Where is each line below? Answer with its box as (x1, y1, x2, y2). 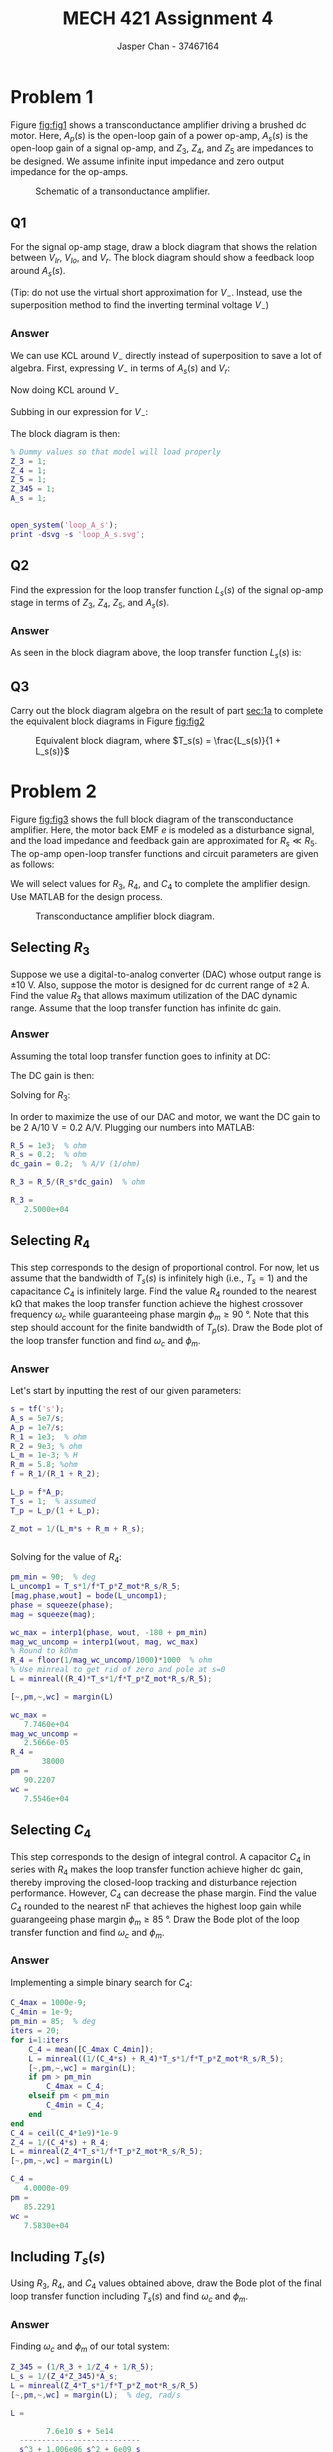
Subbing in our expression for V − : (10, 405, 148, 420)
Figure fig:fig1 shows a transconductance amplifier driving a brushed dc (10, 118, 307, 131)
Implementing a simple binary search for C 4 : (10, 1976, 193, 1991)
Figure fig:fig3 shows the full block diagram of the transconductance (10, 813, 294, 826)
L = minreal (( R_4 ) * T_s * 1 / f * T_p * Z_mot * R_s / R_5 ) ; (10, 1674, 213, 1684)
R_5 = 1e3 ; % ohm (10, 1140, 87, 1151)
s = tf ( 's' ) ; (10, 1404, 65, 1414)
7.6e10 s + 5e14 (46, 2426, 114, 2436)
